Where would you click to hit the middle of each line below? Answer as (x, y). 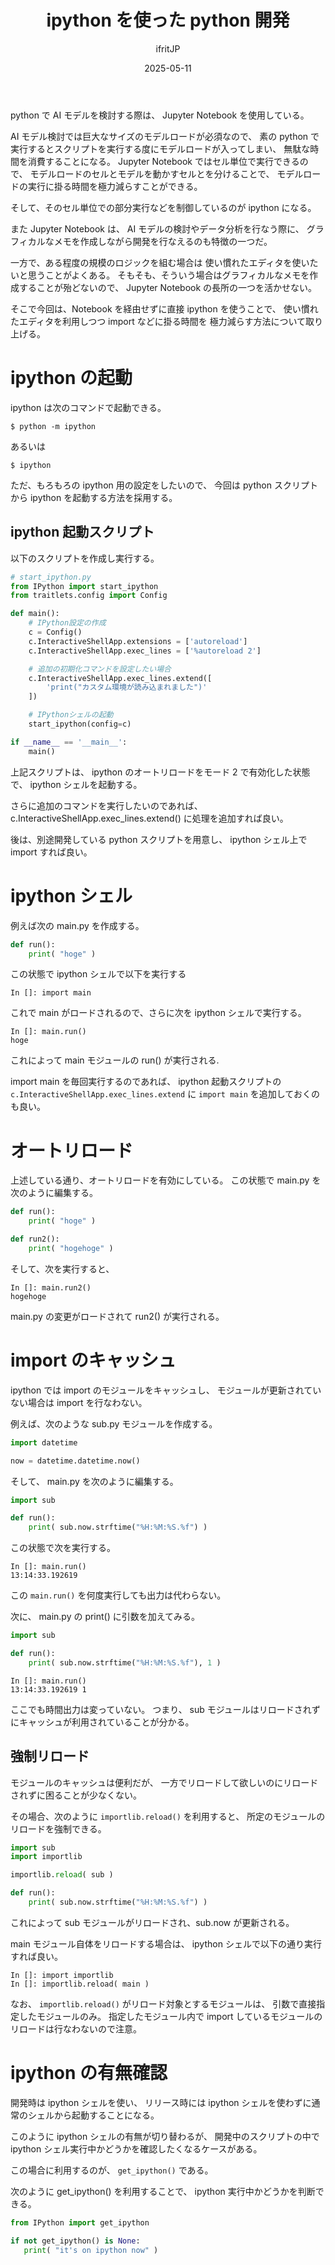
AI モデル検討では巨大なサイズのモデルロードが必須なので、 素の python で (165, 136)
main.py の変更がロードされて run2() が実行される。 (117, 1316)
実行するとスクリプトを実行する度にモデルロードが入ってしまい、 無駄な (160, 148)
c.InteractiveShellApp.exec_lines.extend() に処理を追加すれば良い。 (149, 818)
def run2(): (35, 1239)
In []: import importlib (62, 1975)
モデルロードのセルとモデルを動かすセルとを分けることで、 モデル (166, 173)
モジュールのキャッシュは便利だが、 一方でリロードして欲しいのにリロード (164, 1782)
